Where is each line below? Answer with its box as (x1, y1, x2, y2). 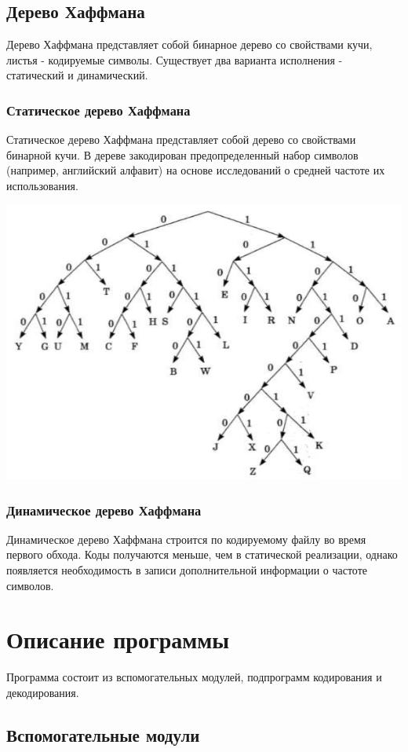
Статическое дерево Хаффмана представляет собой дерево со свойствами (6, 131, 356, 148)
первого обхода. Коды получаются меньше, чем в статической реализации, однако (6, 546, 398, 563)
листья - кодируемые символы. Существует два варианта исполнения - (6, 51, 343, 68)
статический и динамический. (6, 67, 148, 83)
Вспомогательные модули (6, 722, 200, 746)
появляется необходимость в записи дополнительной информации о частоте (6, 562, 368, 578)
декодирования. (6, 684, 79, 700)
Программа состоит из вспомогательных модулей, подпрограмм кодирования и (6, 669, 382, 685)
